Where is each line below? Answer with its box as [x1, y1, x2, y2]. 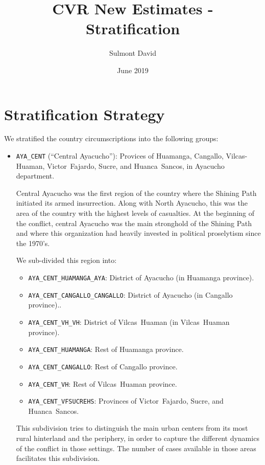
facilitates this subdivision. [16, 453, 100, 463]
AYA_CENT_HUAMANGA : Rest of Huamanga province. [28, 344, 184, 355]
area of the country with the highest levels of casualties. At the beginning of [16, 208, 255, 218]
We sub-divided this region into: [16, 255, 117, 265]
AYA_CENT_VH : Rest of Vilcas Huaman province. [28, 378, 177, 389]
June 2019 [117, 64, 149, 75]
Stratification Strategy [4, 103, 165, 124]
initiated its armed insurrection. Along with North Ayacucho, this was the [16, 197, 248, 208]
